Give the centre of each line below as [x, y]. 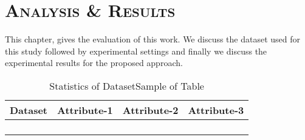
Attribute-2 [150, 110]
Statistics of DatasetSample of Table [127, 85]
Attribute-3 [216, 110]
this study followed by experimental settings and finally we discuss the [136, 51]
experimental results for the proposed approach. [94, 63]
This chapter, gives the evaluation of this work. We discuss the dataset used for [153, 39]
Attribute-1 [85, 110]
